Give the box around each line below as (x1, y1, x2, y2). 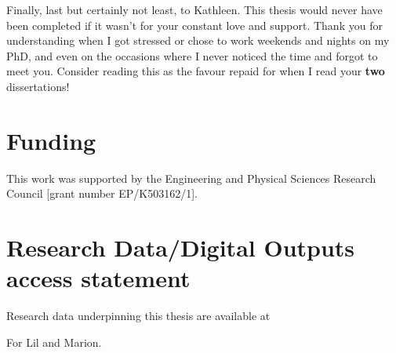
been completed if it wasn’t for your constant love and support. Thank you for (6, 16, 383, 33)
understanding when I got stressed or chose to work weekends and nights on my (6, 32, 390, 49)
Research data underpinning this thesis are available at (6, 308, 271, 324)
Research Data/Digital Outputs (6, 231, 355, 264)
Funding (6, 124, 96, 156)
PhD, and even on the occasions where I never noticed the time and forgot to (6, 47, 378, 64)
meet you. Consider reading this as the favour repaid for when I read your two (6, 63, 385, 79)
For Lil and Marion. (6, 333, 102, 350)
